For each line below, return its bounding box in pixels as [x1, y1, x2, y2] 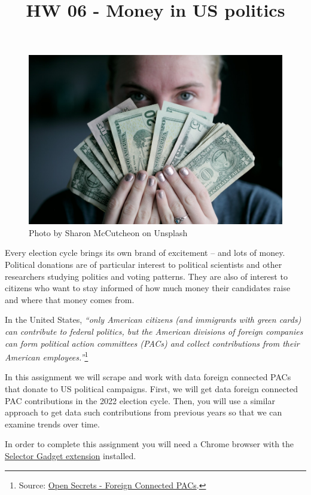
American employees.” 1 [5, 349, 89, 363]
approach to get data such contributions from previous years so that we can [5, 406, 282, 418]
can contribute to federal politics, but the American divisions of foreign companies [5, 325, 303, 337]
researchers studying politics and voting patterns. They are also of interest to [5, 270, 288, 282]
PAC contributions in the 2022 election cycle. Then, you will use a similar [5, 394, 275, 407]
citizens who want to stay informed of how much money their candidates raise [5, 282, 291, 294]
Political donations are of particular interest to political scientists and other [5, 258, 282, 270]
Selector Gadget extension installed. [5, 449, 136, 462]
